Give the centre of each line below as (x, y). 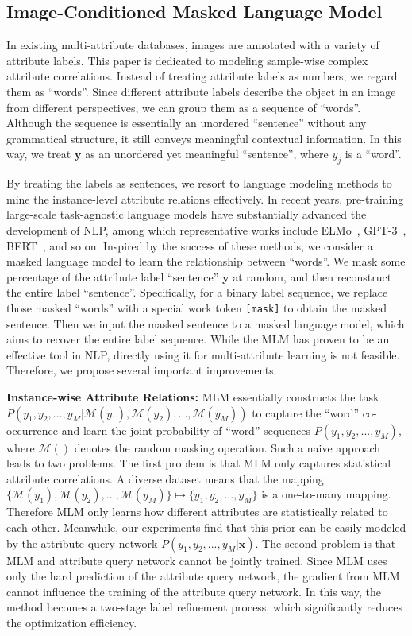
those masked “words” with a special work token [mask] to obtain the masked (196, 307)
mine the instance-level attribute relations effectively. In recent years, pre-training (205, 198)
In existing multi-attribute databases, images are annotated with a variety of (193, 45)
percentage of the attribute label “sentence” (113, 276)
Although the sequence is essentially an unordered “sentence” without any (187, 123)
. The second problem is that (325, 543)
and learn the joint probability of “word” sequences (186, 430)
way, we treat (39, 154)
